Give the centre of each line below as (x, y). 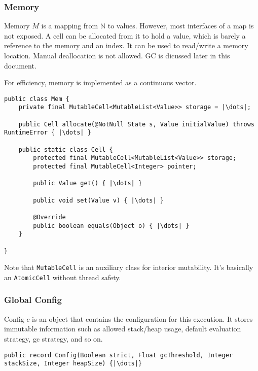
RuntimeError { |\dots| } (48, 133)
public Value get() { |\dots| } (88, 183)
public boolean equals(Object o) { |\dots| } (111, 226)
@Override (49, 217)
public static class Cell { (66, 149)
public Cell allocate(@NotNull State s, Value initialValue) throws (136, 124)
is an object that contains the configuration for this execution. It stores (142, 318)
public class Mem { (37, 99)
